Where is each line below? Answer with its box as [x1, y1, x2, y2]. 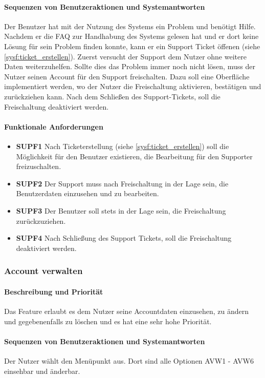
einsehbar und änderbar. [4, 365, 80, 376]
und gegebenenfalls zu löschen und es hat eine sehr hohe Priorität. [4, 316, 212, 326]
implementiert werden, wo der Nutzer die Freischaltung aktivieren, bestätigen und [4, 81, 261, 92]
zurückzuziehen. [16, 215, 66, 226]
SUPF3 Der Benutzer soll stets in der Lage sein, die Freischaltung [16, 205, 226, 216]
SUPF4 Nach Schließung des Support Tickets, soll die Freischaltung [16, 233, 232, 243]
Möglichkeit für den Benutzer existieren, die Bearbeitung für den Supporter [16, 151, 253, 161]
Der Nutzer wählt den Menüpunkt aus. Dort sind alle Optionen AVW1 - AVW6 [4, 355, 254, 366]
